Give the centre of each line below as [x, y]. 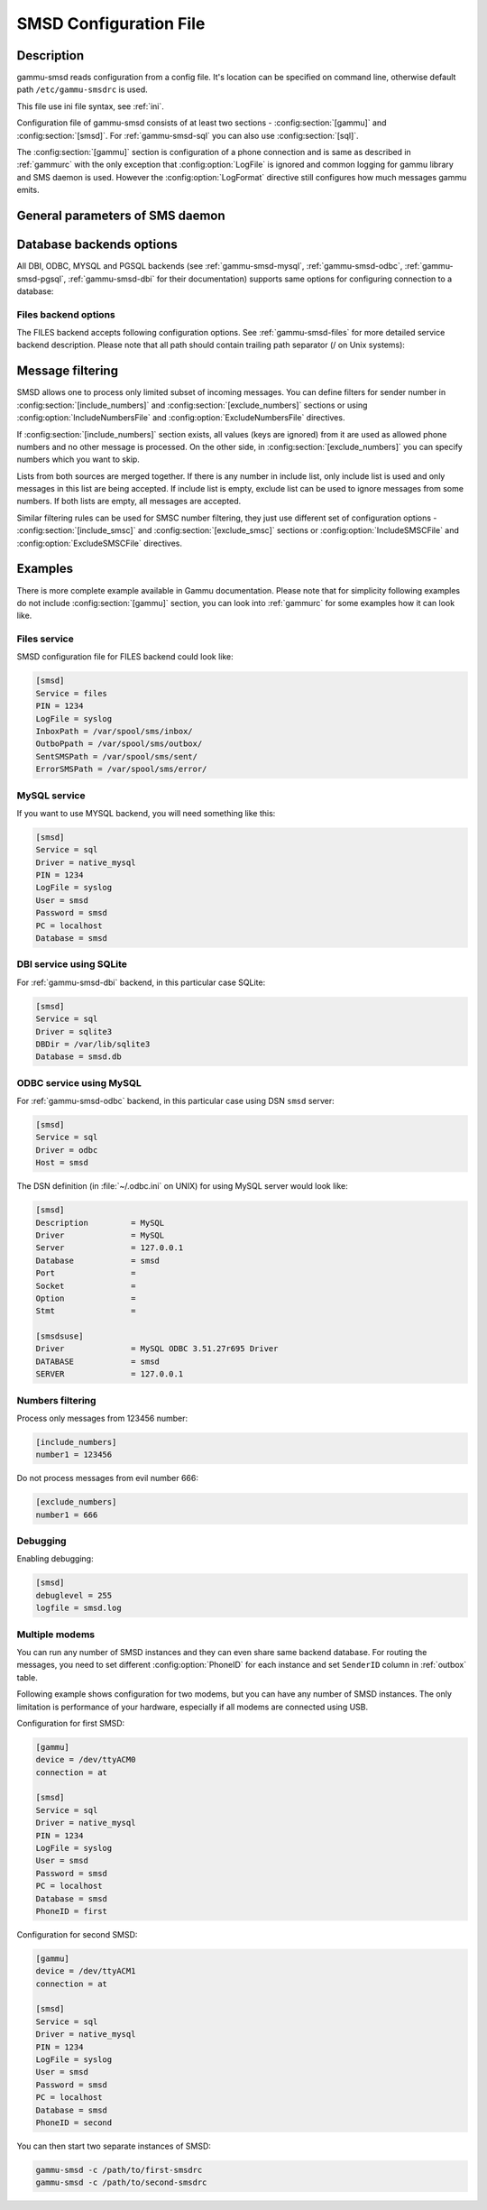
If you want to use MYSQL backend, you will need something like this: [146, 813]
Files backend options [66, 314]
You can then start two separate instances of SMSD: [114, 2146]
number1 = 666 [67, 1515]
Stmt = [86, 1311]
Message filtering [68, 371]
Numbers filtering [56, 1400]
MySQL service [51, 796]
